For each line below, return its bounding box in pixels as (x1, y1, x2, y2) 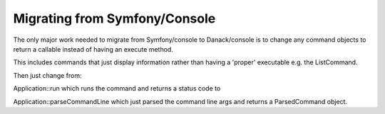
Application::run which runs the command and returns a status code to (13, 84, 221, 93)
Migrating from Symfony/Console (13, 11, 216, 26)
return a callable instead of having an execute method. (13, 45, 174, 53)
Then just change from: (13, 71, 82, 79)
